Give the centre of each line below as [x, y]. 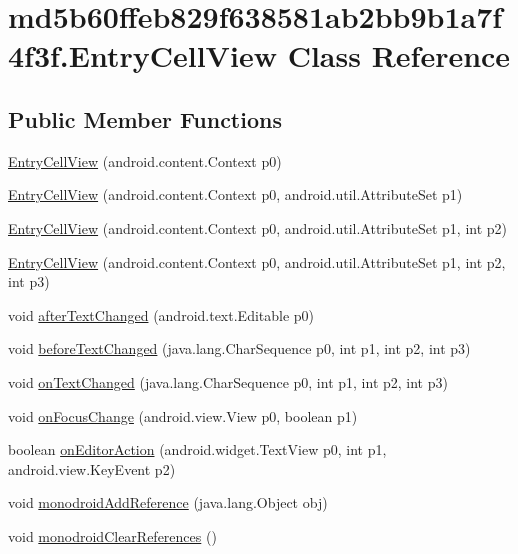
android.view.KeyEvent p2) [92, 468]
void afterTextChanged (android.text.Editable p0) [161, 314]
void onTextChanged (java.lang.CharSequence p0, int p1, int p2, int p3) [228, 381]
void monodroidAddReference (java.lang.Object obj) [168, 502]
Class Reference [399, 55]
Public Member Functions [145, 118]
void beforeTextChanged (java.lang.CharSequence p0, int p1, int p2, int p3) [239, 348]
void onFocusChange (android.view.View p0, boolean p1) [183, 415]
